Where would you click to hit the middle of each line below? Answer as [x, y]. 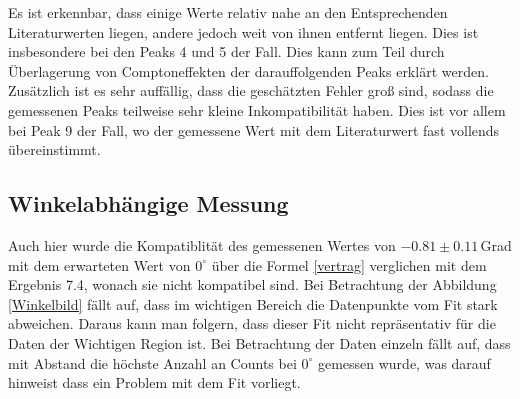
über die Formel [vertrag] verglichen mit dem [349, 264]
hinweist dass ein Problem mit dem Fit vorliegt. [154, 382]
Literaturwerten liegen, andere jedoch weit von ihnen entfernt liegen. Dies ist [243, 31]
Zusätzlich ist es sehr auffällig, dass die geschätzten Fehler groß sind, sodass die [251, 90]
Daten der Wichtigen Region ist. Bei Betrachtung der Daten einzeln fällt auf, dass [259, 342]
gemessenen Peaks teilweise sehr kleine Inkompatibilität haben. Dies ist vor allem [257, 109]
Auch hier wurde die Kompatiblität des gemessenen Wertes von [202, 244]
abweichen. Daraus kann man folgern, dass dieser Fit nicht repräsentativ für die [252, 323]
